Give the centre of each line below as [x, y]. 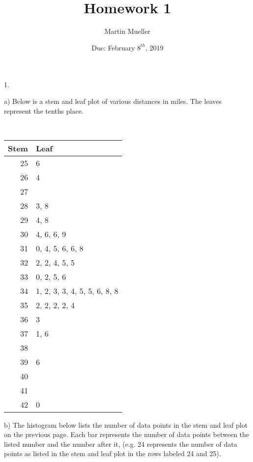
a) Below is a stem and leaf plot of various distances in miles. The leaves [113, 101]
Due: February [113, 47]
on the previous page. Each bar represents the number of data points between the [127, 434]
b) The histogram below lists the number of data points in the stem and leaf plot [126, 425]
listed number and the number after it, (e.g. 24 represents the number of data [121, 444]
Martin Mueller [127, 31]
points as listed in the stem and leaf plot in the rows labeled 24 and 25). [113, 453]
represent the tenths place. [44, 110]
